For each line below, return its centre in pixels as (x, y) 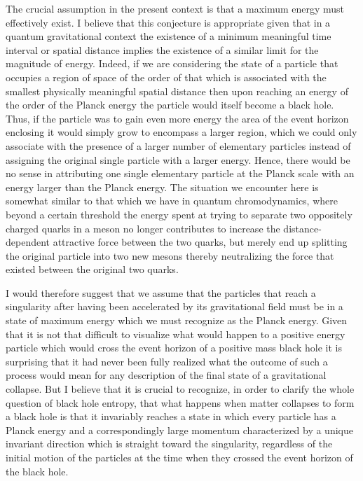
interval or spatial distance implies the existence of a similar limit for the (162, 49)
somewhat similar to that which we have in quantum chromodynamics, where (172, 201)
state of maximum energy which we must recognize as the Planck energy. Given (177, 320)
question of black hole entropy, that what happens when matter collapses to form (180, 402)
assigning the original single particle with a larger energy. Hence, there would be (178, 159)
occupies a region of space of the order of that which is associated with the (166, 77)
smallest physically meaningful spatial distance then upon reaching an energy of (177, 91)
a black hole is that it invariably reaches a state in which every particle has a (171, 416)
